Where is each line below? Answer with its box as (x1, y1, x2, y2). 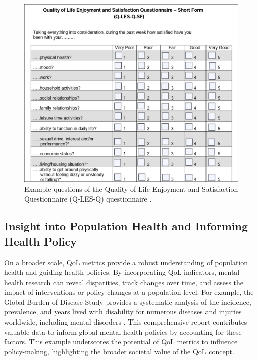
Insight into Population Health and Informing (4, 218, 248, 234)
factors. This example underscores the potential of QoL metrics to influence (4, 336, 238, 347)
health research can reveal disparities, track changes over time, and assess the (4, 276, 244, 287)
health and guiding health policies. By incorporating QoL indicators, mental (4, 267, 240, 277)
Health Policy (4, 233, 77, 249)
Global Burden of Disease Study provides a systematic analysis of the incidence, (4, 296, 251, 307)
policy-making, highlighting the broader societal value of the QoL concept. (4, 346, 234, 356)
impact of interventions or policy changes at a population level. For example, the (4, 287, 254, 297)
